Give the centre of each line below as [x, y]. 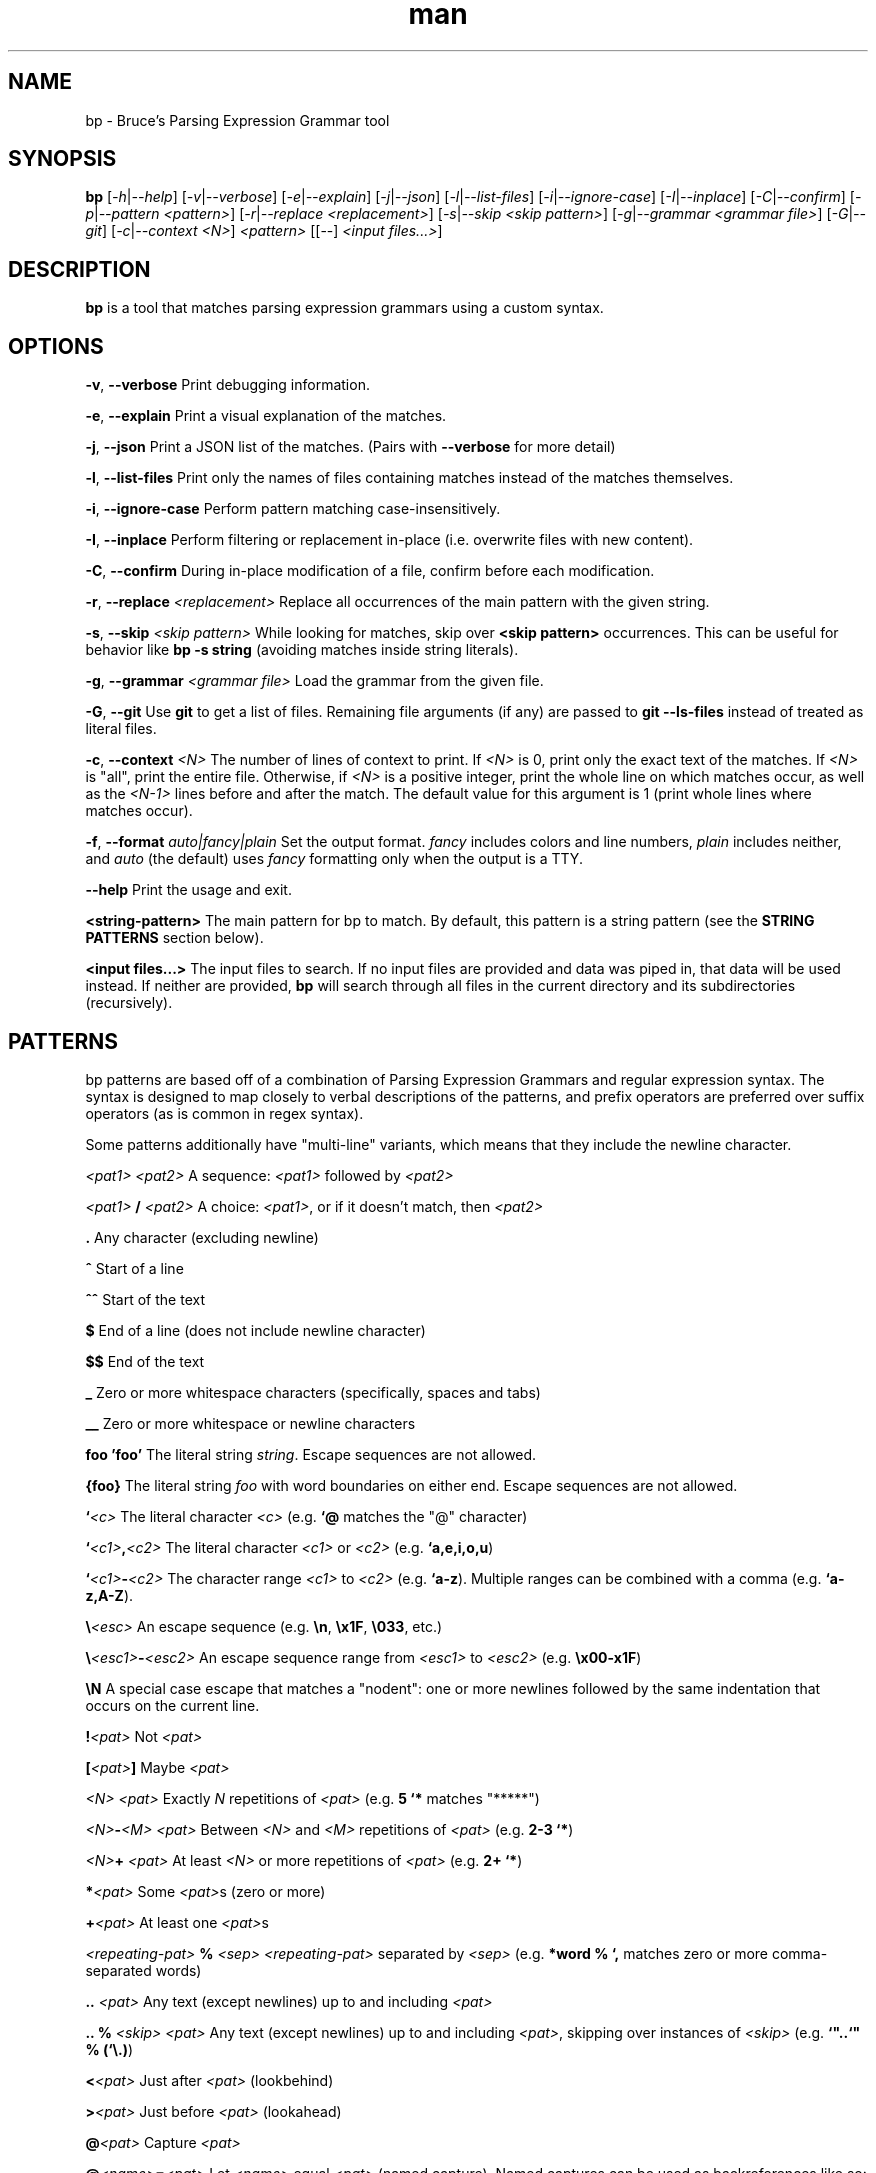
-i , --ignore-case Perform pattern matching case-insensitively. [293, 509]
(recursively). [129, 1003]
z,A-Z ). [109, 1595]
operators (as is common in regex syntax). [224, 1113]
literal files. [121, 729]
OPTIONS [56, 346]
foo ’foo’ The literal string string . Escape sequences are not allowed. [311, 1454]
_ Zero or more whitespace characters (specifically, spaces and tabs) [313, 1392]
